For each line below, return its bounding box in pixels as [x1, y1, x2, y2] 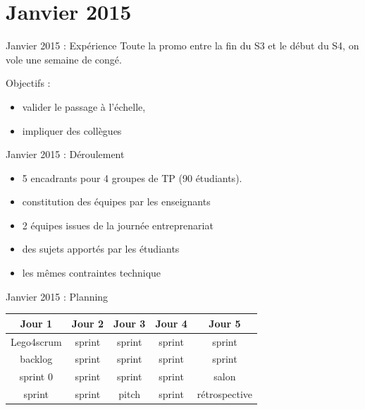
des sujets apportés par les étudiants [22, 241, 180, 256]
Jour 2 [71, 315, 104, 330]
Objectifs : [6, 76, 51, 90]
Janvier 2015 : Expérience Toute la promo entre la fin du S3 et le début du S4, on [6, 38, 359, 53]
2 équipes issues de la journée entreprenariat [22, 217, 214, 232]
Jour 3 [113, 315, 146, 330]
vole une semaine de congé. [6, 52, 122, 66]
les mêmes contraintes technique [22, 265, 161, 280]
